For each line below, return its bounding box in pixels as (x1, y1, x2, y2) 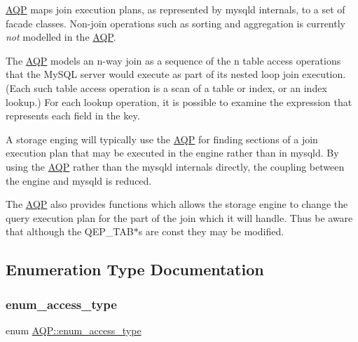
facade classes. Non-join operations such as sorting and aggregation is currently (6, 15, 345, 30)
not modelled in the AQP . (6, 29, 116, 44)
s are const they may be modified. (138, 224, 284, 239)
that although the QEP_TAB (6, 224, 134, 239)
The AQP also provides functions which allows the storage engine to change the (6, 197, 348, 211)
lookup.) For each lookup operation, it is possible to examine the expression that (6, 94, 352, 109)
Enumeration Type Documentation (6, 258, 264, 280)
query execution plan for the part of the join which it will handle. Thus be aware (6, 210, 353, 225)
